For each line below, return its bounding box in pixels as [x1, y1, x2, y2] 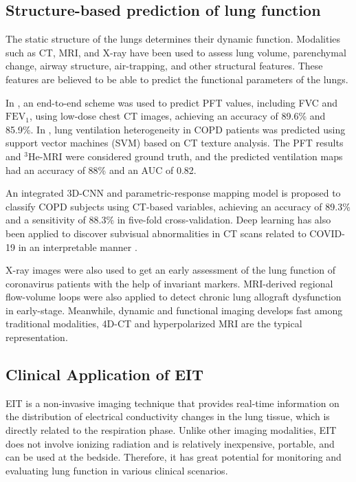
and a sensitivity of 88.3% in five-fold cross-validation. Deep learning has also [5, 212, 331, 227]
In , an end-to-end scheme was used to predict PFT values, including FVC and [5, 95, 338, 109]
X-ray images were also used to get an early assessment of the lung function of [5, 263, 336, 277]
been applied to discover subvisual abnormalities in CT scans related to [5, 226, 307, 240]
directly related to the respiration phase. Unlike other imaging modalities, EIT [5, 423, 337, 437]
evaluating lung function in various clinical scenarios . [5, 463, 228, 477]
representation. [5, 330, 68, 344]
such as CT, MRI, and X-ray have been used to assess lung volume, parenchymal [5, 45, 346, 59]
